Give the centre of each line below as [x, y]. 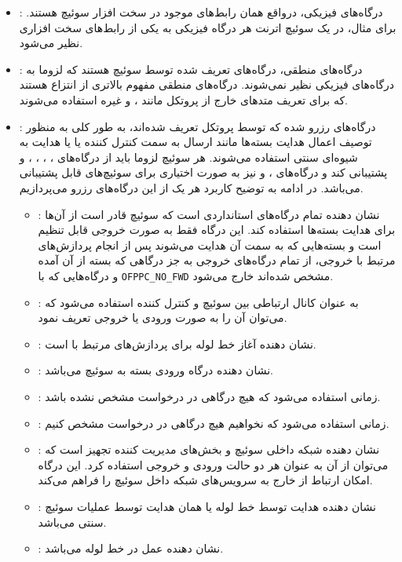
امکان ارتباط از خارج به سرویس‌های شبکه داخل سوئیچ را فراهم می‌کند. [205, 480]
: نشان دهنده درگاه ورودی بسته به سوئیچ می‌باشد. [155, 370]
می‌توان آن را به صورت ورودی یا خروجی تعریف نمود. [163, 317]
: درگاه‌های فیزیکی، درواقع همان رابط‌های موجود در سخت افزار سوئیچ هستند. [201, 12]
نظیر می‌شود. [51, 43]
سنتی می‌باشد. [72, 522]
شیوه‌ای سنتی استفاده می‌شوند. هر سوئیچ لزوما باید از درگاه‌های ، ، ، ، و [188, 157]
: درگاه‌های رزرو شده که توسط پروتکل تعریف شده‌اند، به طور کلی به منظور [197, 126]
